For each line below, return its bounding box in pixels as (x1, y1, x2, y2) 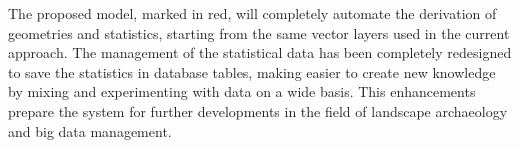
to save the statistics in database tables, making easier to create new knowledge (8, 61, 496, 82)
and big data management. (8, 120, 172, 141)
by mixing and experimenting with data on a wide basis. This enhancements (8, 81, 476, 102)
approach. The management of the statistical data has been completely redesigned (8, 42, 512, 63)
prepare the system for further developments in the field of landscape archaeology (8, 100, 508, 121)
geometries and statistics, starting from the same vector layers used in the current (8, 22, 510, 43)
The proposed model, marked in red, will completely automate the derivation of (8, 3, 497, 23)
